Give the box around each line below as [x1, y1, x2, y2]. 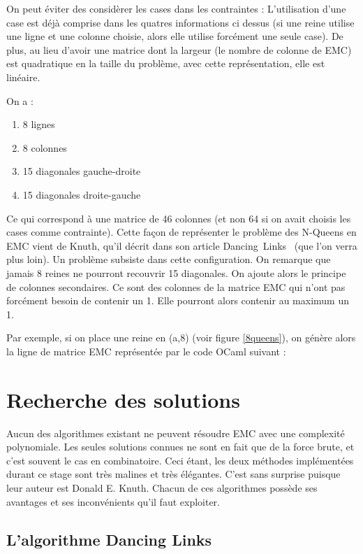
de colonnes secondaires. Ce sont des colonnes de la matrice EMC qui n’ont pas [6, 279, 346, 294]
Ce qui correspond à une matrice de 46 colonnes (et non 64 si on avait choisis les [6, 211, 351, 225]
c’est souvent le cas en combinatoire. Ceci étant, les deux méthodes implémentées [6, 453, 354, 467]
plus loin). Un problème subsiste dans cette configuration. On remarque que [6, 252, 331, 267]
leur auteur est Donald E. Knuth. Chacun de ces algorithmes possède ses [6, 480, 318, 495]
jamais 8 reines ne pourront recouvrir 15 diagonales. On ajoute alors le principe [6, 265, 346, 280]
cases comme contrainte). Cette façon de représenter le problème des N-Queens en [6, 225, 357, 239]
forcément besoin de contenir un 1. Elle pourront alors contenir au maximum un [6, 293, 349, 308]
